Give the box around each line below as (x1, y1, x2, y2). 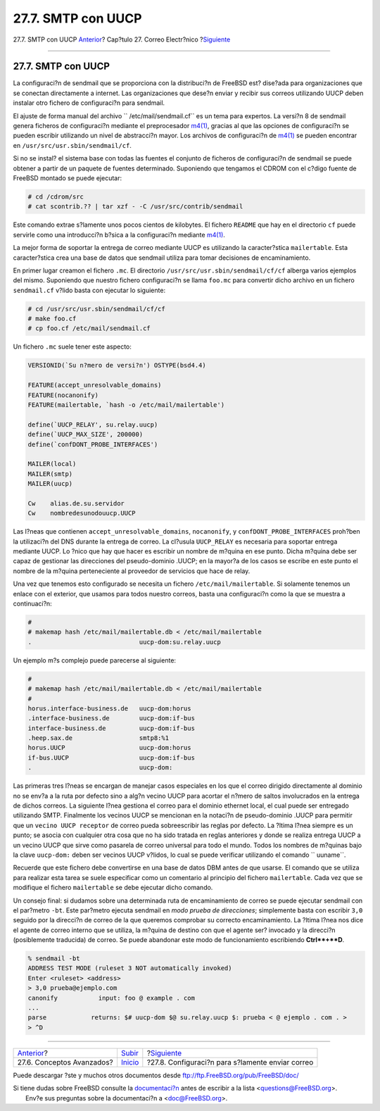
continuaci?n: (13, 599, 52, 608)
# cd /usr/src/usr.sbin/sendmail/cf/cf (27, 305, 165, 313)
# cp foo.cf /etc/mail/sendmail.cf (27, 325, 151, 332)
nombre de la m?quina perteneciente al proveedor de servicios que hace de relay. (13, 567, 251, 575)
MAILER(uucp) (27, 479, 73, 488)
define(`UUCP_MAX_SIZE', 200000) (27, 430, 144, 439)
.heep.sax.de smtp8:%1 (27, 734, 169, 742)
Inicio (120, 1057, 139, 1067)
